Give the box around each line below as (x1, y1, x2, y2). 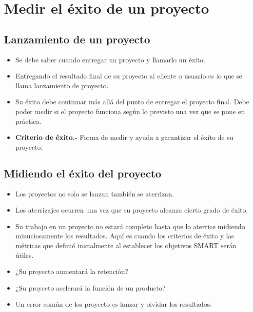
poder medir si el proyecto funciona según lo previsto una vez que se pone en (15, 106, 245, 116)
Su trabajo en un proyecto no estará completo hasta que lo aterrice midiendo (15, 221, 245, 231)
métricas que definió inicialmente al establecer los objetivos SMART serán (15, 240, 236, 250)
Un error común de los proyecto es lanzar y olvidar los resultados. (15, 299, 212, 309)
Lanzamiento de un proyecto (4, 31, 150, 46)
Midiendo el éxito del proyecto (4, 165, 161, 180)
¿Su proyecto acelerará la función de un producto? (15, 282, 166, 292)
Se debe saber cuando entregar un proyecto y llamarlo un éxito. (15, 54, 205, 64)
